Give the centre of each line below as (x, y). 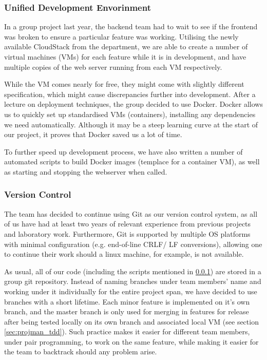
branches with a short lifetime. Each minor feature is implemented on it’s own (127, 301)
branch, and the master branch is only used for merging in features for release (127, 311)
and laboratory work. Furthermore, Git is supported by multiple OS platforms (127, 233)
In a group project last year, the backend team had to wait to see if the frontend (131, 26)
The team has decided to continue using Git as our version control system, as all (131, 213)
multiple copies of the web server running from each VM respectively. (113, 67)
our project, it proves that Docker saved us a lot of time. (93, 134)
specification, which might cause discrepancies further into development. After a (130, 94)
